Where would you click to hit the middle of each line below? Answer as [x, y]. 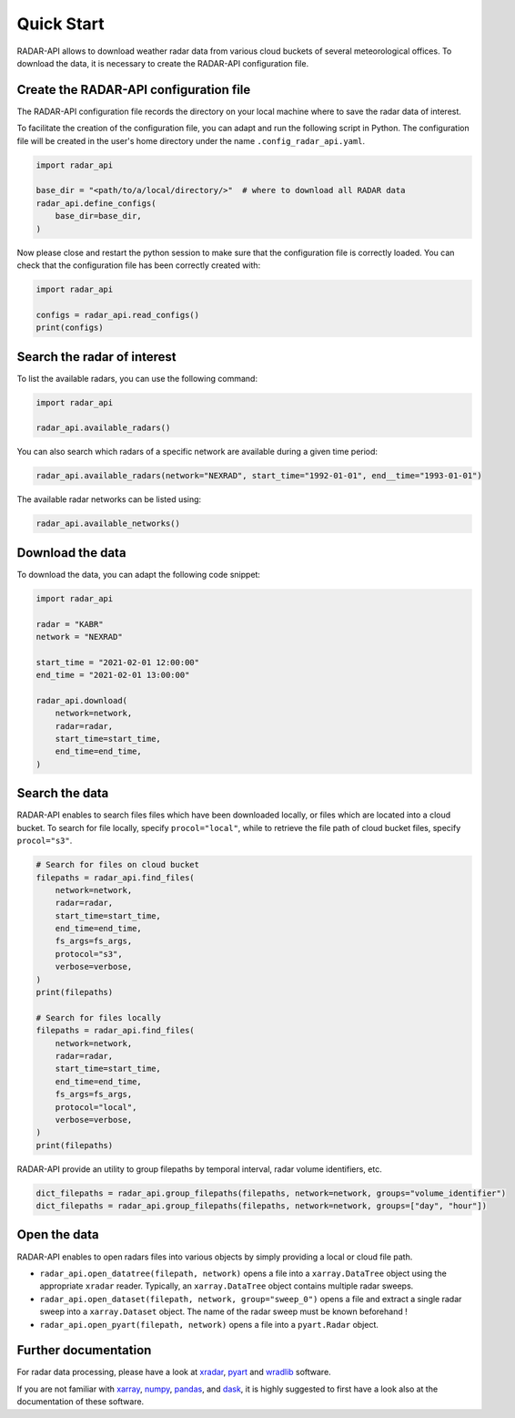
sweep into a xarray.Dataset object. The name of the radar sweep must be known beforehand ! [224, 1311]
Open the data [58, 1235]
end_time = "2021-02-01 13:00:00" [113, 675]
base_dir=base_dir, [99, 216]
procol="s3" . [45, 841]
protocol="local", [96, 1107]
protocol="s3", [89, 954]
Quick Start [61, 24]
